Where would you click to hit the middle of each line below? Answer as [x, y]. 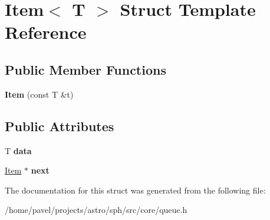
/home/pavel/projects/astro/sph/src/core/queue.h [96, 210]
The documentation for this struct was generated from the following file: [135, 190]
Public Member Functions [85, 69]
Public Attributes [60, 126]
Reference [46, 32]
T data [18, 150]
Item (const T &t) [39, 94]
